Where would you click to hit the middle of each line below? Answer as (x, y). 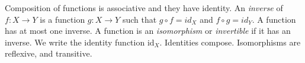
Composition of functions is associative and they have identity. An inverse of (144, 8)
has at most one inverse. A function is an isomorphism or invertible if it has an (148, 31)
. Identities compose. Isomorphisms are (230, 42)
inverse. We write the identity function (75, 42)
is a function (62, 19)
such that (139, 19)
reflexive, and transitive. (49, 53)
